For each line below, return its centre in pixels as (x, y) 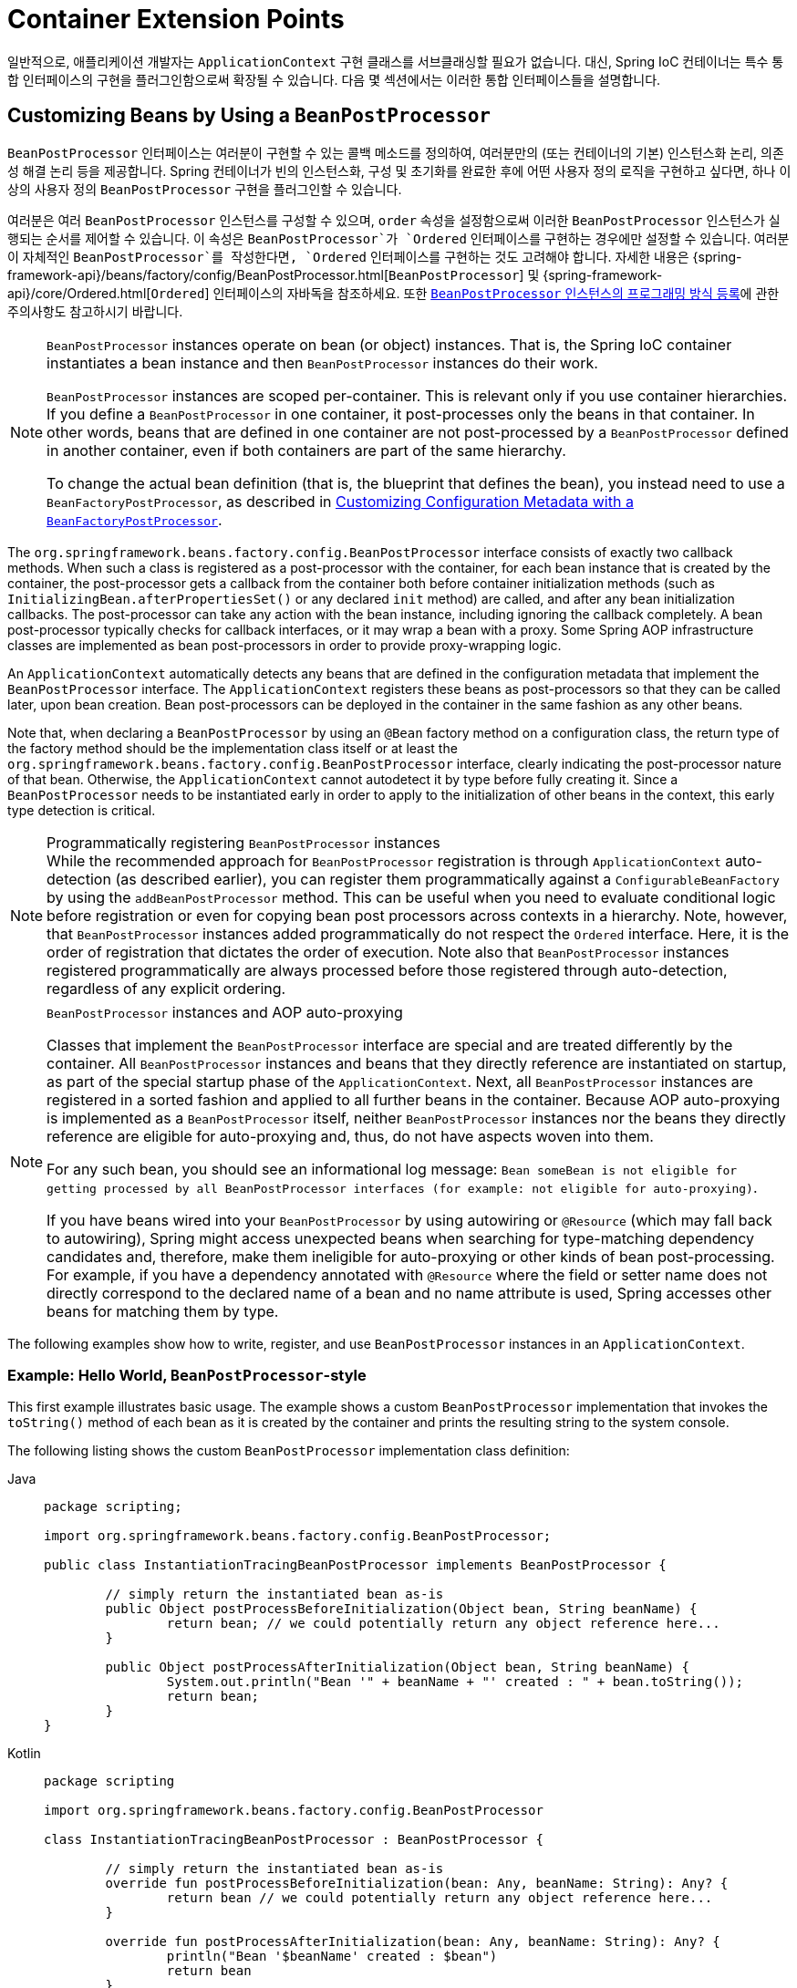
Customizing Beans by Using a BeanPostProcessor (249, 116)
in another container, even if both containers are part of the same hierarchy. (306, 450)
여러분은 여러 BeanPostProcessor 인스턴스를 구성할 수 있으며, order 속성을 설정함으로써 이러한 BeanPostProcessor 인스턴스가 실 (394, 220)
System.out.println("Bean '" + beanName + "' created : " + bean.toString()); (455, 1682)
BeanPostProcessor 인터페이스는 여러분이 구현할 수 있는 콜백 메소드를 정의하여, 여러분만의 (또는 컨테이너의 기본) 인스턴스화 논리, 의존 (396, 152)
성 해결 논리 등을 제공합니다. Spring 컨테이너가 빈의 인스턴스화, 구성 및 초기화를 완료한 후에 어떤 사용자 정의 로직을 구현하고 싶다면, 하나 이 (399, 171)
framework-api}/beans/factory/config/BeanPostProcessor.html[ (198, 274)
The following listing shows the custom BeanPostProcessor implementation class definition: (289, 1451)
